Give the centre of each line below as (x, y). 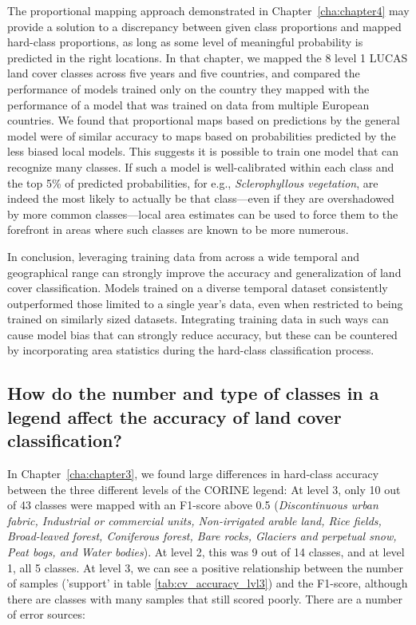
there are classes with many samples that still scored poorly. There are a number (205, 598)
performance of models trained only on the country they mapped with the (188, 88)
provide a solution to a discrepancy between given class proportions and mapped (204, 26)
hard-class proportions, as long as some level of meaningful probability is (185, 42)
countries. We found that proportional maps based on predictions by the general (204, 120)
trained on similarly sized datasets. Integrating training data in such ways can (198, 319)
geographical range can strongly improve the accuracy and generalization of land (204, 272)
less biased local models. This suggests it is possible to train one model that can (203, 151)
